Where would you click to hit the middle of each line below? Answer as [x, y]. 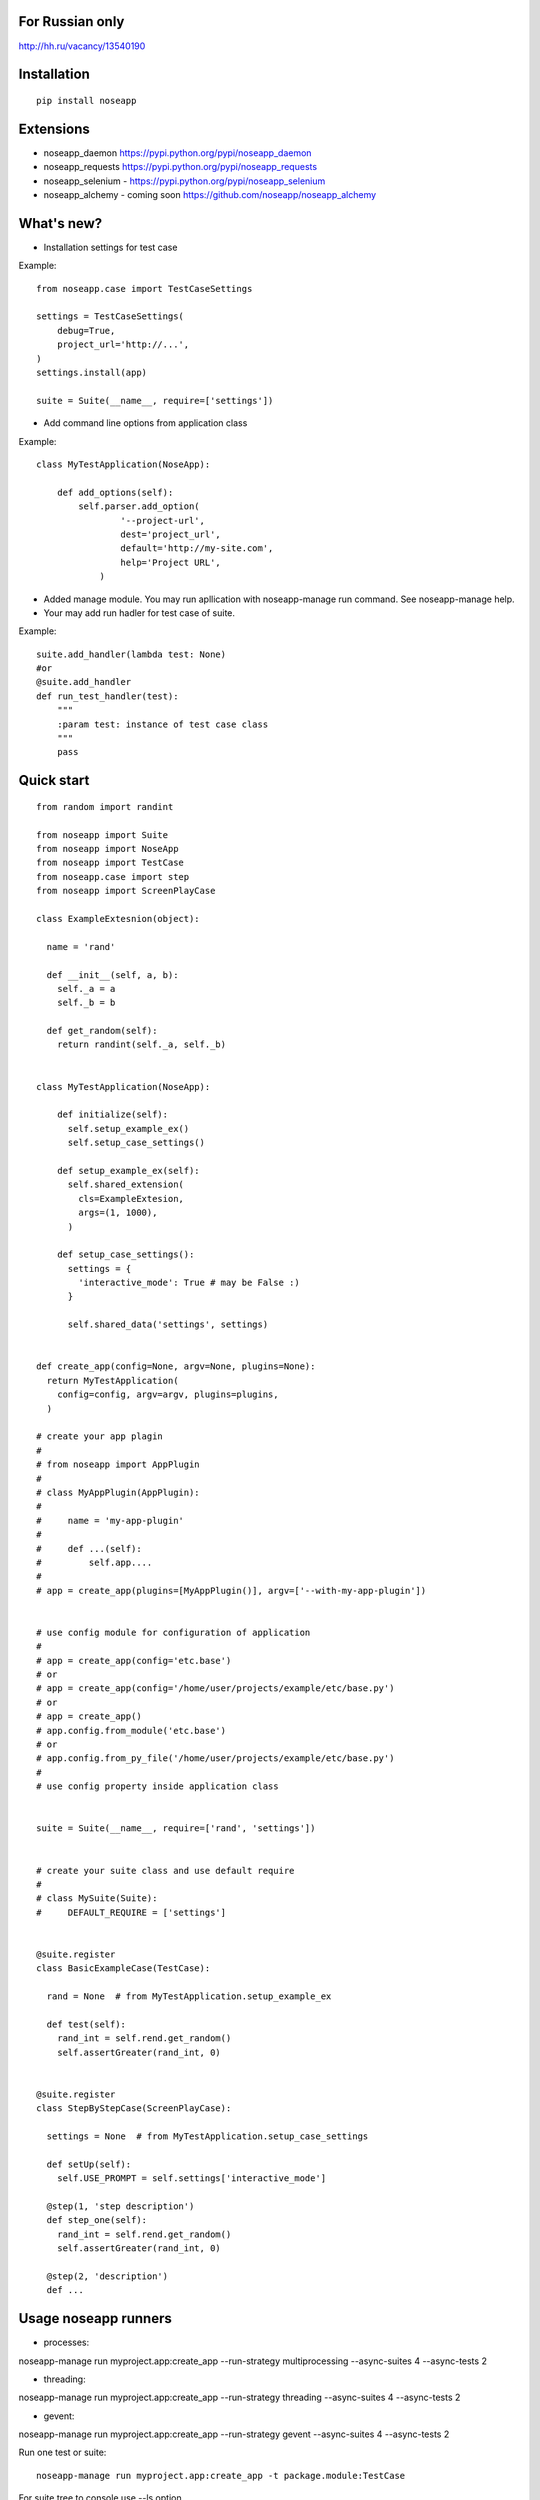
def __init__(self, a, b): [112, 974]
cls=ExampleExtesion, [131, 1198]
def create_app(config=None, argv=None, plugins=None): [176, 1366]
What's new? [60, 223]
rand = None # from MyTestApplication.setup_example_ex [189, 1996]
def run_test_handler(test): [107, 696]
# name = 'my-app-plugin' [110, 1520]
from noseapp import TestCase [110, 863]
